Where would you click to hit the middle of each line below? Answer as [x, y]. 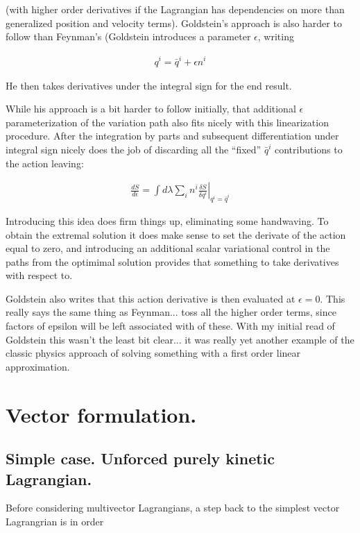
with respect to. [39, 275]
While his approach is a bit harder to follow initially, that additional [151, 109]
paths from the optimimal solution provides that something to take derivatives [172, 261]
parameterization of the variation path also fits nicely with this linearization [167, 122]
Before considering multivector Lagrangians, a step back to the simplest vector [173, 508]
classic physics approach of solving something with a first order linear [153, 353]
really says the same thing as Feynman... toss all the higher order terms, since [171, 312]
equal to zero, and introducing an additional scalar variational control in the [168, 248]
